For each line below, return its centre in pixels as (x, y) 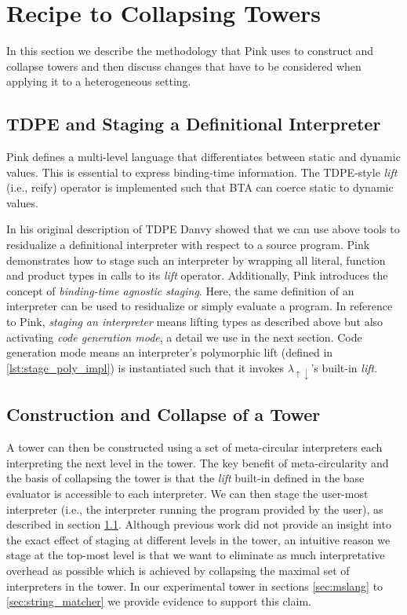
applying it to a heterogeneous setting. (99, 81)
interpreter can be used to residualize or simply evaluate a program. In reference (200, 306)
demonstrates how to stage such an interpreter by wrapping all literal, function (196, 260)
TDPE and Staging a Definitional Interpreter (194, 124)
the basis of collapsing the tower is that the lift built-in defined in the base (185, 478)
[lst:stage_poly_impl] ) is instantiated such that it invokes (145, 367)
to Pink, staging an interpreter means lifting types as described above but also (195, 322)
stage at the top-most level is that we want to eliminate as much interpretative (196, 555)
